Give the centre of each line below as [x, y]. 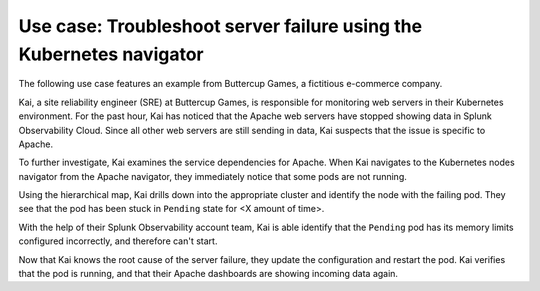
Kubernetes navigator [111, 54]
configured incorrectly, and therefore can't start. [118, 241]
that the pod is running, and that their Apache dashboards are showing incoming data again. [208, 274]
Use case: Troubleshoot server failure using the [220, 26]
